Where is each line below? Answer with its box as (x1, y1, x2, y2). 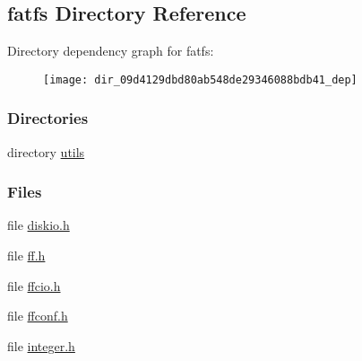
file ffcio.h (7, 276, 61, 295)
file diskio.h (7, 216, 70, 234)
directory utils (7, 142, 85, 161)
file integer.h (7, 336, 75, 355)
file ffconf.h (7, 306, 68, 325)
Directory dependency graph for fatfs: (7, 41, 214, 60)
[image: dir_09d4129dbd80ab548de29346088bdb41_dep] (43, 73, 358, 86)
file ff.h (7, 246, 46, 265)
